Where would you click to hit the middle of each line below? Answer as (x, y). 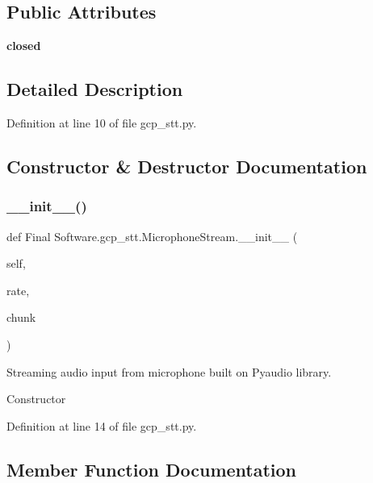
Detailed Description (95, 89)
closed (24, 46)
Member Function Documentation (152, 469)
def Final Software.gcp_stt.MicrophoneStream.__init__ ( (152, 236)
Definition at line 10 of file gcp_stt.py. (102, 123)
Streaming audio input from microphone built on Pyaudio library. (169, 371)
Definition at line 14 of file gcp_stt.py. (102, 425)
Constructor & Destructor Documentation (187, 166)
